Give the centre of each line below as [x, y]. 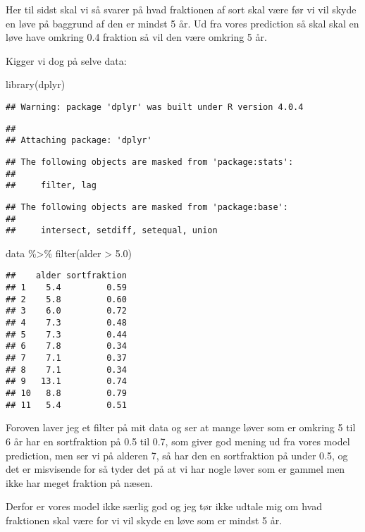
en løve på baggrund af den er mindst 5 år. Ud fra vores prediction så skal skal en [182, 23]
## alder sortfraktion [66, 276]
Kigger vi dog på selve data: [66, 60]
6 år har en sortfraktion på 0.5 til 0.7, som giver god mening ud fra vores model [178, 441]
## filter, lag [51, 186]
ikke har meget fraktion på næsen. [79, 482]
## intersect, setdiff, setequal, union [112, 231]
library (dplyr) [36, 84]
